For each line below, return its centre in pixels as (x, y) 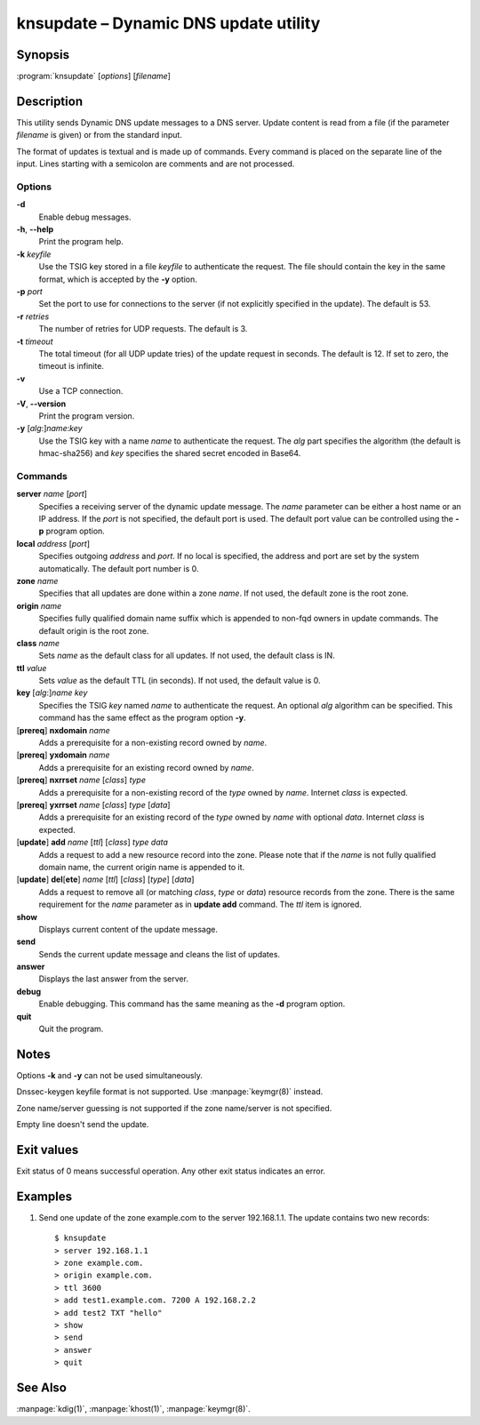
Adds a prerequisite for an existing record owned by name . (146, 767)
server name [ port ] (52, 494)
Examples (44, 1196)
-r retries (33, 316)
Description (50, 101)
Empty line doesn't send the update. (83, 1125)
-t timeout (35, 341)
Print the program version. (87, 416)
